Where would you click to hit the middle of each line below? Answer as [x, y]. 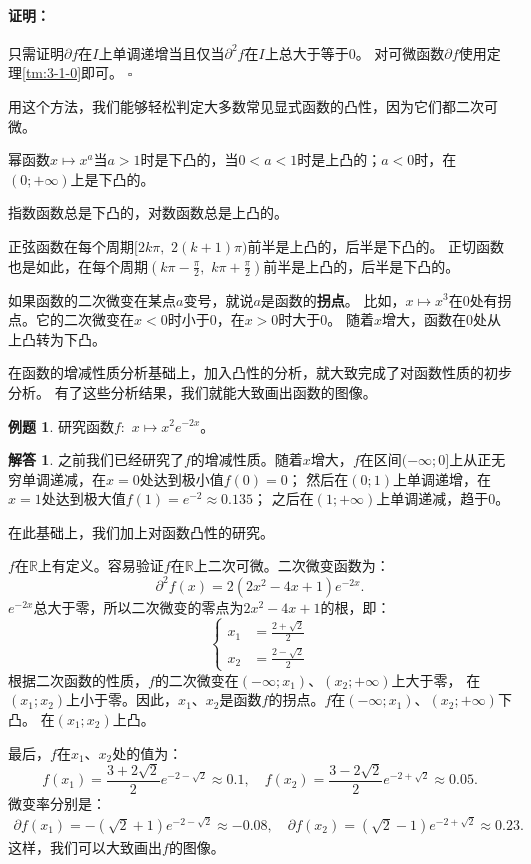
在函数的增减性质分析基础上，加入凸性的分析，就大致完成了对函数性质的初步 [260, 372]
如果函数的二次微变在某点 [92, 299]
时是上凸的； [339, 159]
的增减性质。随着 [246, 459]
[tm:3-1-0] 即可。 [73, 72]
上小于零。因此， [122, 699]
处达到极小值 [181, 478]
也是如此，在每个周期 [78, 265]
